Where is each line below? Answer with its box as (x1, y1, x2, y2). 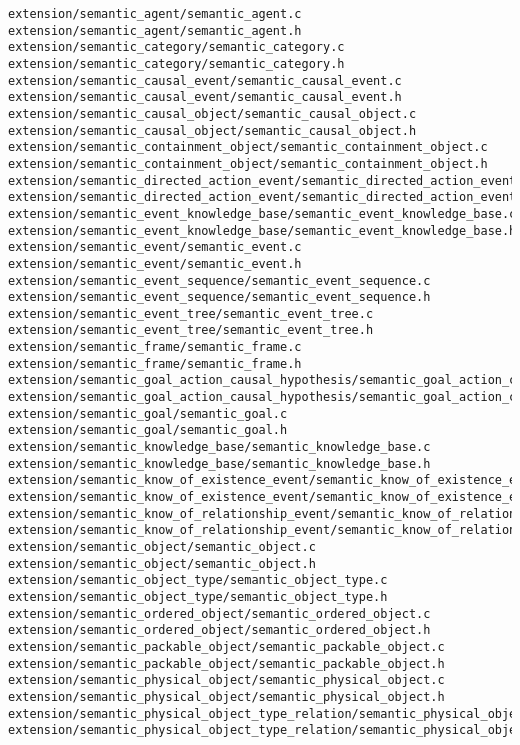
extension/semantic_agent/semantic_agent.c (8, 7, 302, 21)
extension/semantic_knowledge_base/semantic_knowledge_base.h (8, 456, 431, 471)
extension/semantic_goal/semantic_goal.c (8, 406, 288, 421)
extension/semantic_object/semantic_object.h (8, 556, 316, 571)
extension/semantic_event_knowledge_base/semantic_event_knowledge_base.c (8, 206, 517, 221)
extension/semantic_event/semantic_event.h (8, 256, 302, 271)
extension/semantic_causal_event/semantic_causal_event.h (8, 90, 402, 105)
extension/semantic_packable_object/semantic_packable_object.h (8, 656, 445, 671)
